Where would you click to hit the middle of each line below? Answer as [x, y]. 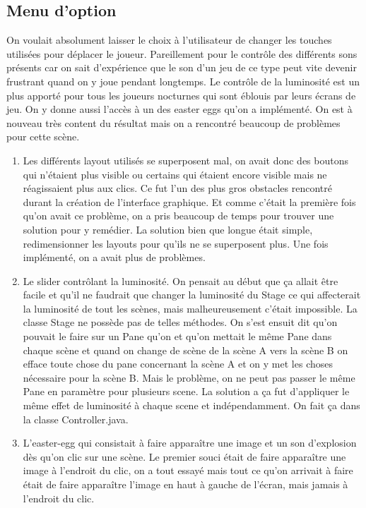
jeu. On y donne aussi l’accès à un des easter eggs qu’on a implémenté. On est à [179, 109]
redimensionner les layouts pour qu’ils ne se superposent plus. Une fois [176, 243]
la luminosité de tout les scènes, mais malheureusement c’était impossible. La [190, 308]
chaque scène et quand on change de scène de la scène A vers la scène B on [185, 350]
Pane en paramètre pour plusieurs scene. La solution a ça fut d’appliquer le [186, 391]
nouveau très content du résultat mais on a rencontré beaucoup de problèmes [173, 122]
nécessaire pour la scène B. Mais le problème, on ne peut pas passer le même [189, 377]
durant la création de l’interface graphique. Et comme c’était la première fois [189, 201]
